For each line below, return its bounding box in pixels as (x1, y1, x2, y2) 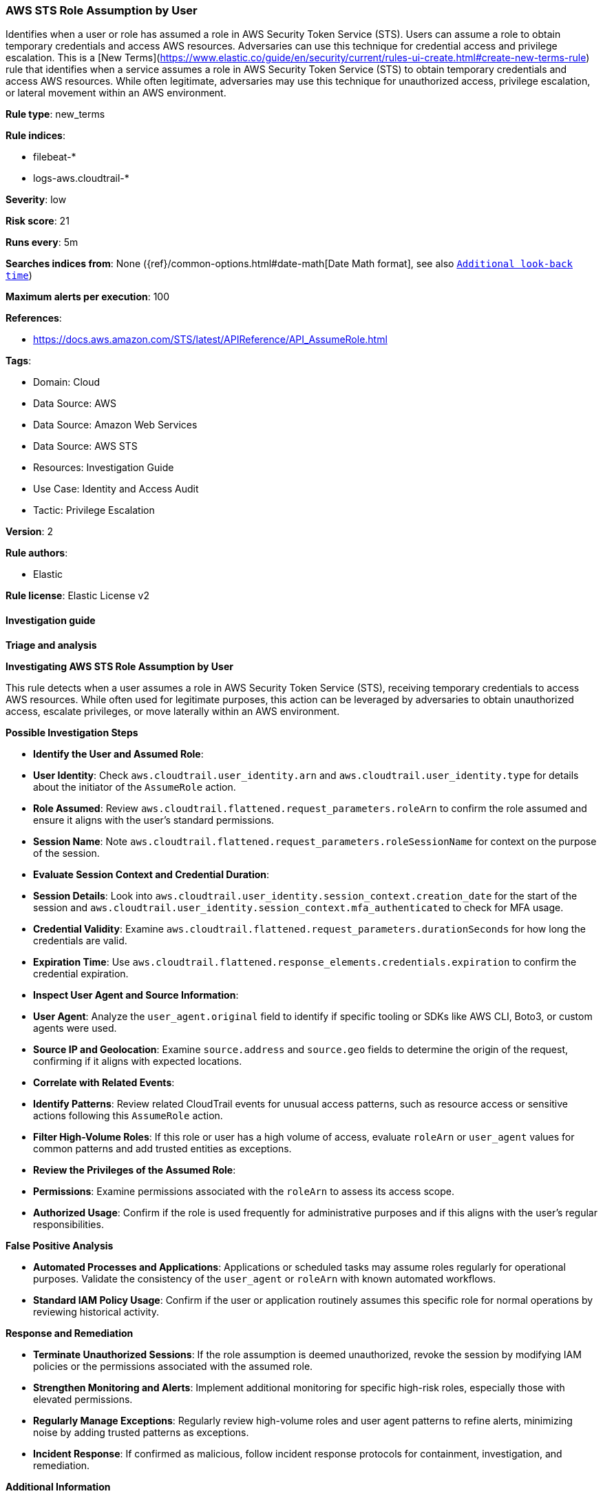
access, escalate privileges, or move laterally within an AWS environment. (6, 705, 340, 717)
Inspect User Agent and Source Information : (33, 988, 239, 1001)
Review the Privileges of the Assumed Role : (33, 1163, 236, 1176)
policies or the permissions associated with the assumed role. (33, 1360, 313, 1372)
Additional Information (6, 1480, 111, 1493)
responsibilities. (33, 1218, 104, 1230)
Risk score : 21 (6, 215, 70, 227)
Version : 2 (6, 526, 54, 538)
